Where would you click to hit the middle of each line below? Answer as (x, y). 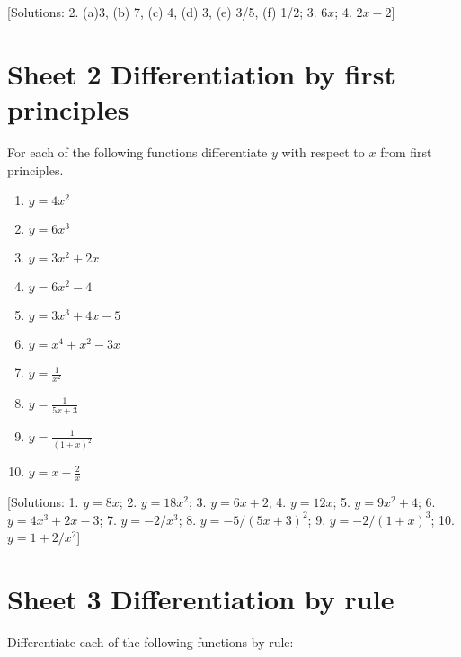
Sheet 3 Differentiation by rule (201, 599)
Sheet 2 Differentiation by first (201, 73)
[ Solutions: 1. (43, 502)
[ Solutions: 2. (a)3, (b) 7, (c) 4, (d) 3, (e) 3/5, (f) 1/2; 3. (162, 12)
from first (406, 151)
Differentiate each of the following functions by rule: (151, 642)
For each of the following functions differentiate (137, 151)
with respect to (323, 151)
